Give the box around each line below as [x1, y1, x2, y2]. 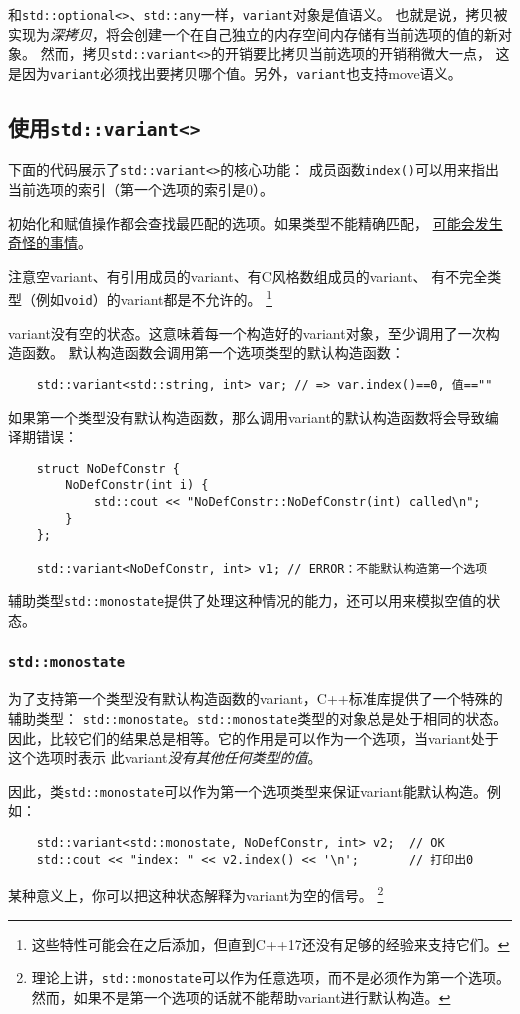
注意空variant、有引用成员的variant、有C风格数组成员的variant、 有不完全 [8, 265, 488, 286]
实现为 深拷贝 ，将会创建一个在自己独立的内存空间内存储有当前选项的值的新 [8, 23, 498, 44]
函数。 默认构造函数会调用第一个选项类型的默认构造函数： [21, 342, 405, 363]
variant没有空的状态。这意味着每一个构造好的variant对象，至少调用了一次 [8, 322, 486, 343]
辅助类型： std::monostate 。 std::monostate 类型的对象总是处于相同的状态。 [8, 707, 508, 728]
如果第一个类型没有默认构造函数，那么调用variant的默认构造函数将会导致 [8, 406, 485, 427]
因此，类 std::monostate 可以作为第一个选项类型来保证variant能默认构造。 [8, 780, 488, 801]
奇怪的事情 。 [8, 232, 92, 253]
